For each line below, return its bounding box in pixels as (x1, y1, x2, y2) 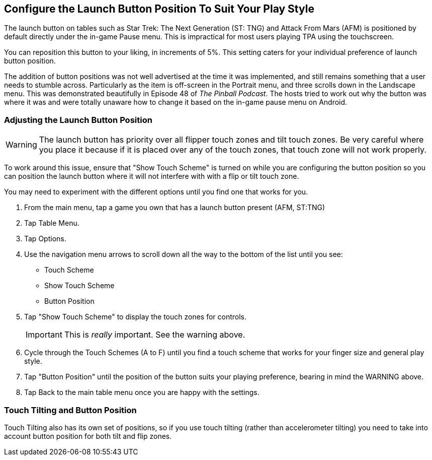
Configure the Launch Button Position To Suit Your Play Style (4, 3, 314, 15)
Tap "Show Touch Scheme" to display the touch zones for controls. (24, 312, 247, 321)
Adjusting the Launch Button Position (4, 114, 152, 125)
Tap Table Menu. (24, 219, 79, 228)
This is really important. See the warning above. (64, 330, 245, 340)
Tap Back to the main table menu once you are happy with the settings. (24, 388, 260, 397)
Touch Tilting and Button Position (4, 405, 137, 415)
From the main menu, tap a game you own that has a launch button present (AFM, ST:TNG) (24, 203, 325, 212)
